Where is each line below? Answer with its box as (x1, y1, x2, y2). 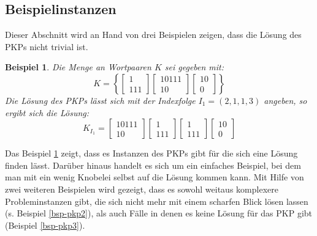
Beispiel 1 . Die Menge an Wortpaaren (5, 61, 151, 73)
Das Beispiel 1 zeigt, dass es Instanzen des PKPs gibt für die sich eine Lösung (5, 147, 298, 160)
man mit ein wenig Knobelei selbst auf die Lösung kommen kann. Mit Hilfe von (5, 171, 304, 183)
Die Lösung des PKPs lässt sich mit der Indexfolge (5, 94, 196, 106)
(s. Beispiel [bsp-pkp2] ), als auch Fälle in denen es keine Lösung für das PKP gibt (5, 207, 313, 219)
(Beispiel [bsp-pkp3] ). (5, 218, 85, 231)
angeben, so (264, 94, 307, 106)
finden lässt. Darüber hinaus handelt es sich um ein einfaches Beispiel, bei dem (5, 158, 301, 171)
